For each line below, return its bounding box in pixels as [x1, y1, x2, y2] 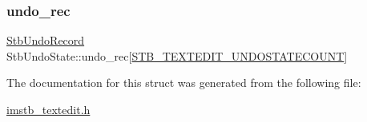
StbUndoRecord [6, 32, 85, 49]
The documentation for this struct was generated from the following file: [6, 74, 361, 91]
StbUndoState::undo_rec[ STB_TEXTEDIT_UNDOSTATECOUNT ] [6, 47, 348, 64]
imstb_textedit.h [6, 101, 91, 117]
